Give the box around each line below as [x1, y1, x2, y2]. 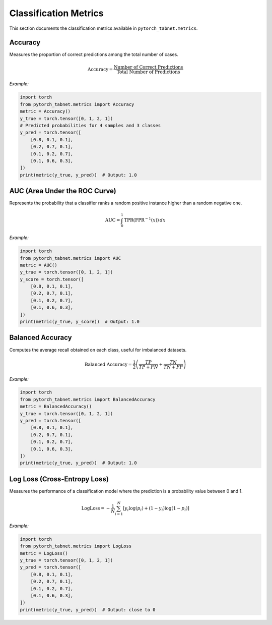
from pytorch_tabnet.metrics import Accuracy [20, 101, 134, 107]
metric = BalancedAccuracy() [20, 404, 92, 410]
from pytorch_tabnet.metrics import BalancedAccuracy [20, 396, 156, 402]
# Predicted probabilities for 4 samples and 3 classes [20, 123, 161, 128]
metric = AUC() [20, 262, 57, 268]
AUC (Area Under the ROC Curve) [9, 187, 117, 195]
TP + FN [139, 364, 159, 370]
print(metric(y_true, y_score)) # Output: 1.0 [20, 319, 140, 325]
